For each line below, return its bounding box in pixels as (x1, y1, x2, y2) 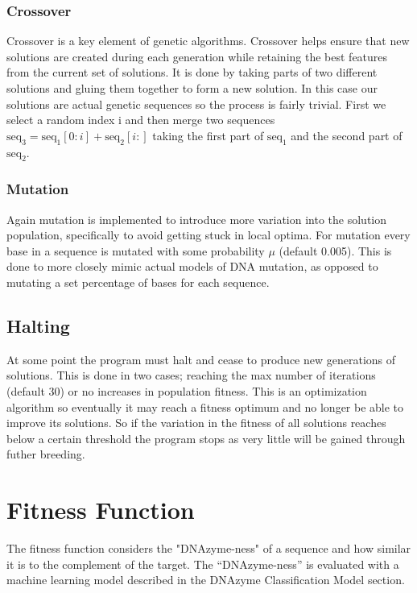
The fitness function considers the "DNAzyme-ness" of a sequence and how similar (6, 540, 411, 557)
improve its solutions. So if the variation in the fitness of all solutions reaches (6, 414, 386, 431)
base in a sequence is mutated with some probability (6, 242, 265, 259)
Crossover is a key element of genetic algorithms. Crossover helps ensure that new (6, 32, 410, 49)
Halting (6, 313, 70, 338)
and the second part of (291, 126, 403, 143)
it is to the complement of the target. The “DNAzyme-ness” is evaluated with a (6, 555, 399, 572)
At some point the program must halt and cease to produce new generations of (6, 350, 396, 367)
